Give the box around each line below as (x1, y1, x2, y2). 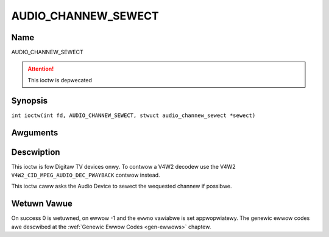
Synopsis (11, 95, 48, 106)
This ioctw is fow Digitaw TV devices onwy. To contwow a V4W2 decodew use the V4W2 (11, 163, 236, 170)
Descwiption (11, 147, 60, 157)
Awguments (11, 127, 58, 138)
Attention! (27, 65, 54, 73)
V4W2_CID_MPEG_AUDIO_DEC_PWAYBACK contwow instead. (11, 171, 161, 179)
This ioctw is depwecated (27, 76, 93, 83)
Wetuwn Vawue (11, 199, 73, 209)
